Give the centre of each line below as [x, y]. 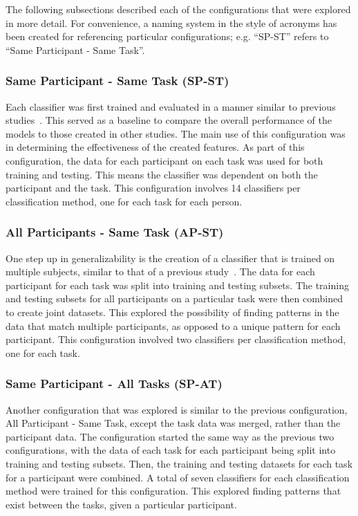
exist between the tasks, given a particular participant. [121, 504]
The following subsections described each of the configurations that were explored [178, 9]
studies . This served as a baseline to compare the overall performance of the [169, 120]
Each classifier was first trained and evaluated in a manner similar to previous [171, 106]
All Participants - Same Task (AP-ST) [115, 232]
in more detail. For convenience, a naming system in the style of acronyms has [171, 22]
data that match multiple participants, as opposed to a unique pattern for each [173, 325]
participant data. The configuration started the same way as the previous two [170, 436]
